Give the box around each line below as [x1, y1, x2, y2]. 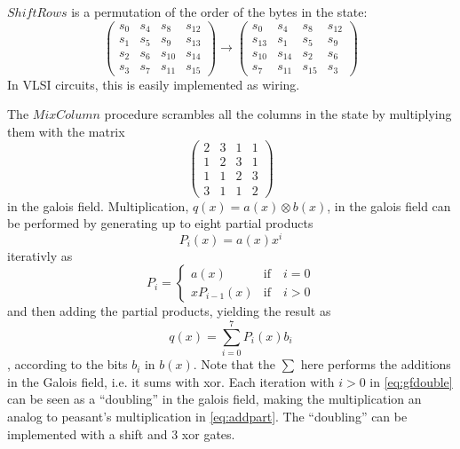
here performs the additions [300, 355, 451, 374]
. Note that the [193, 355, 275, 374]
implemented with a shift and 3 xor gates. [7, 424, 235, 443]
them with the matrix [7, 122, 125, 140]
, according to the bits [7, 355, 128, 374]
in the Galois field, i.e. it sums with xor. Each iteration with [7, 372, 335, 390]
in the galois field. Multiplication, [7, 196, 189, 215]
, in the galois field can [327, 196, 451, 215]
